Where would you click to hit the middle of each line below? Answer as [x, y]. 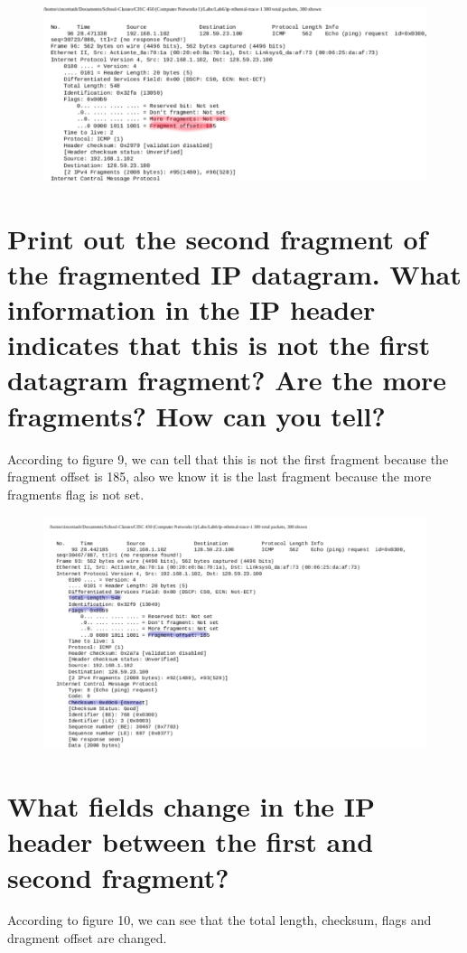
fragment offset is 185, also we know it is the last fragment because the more [219, 476]
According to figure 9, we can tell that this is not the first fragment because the [228, 458]
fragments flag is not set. [76, 494]
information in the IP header [191, 309]
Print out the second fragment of [217, 238]
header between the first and [191, 841]
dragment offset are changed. [87, 938]
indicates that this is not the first [219, 345]
